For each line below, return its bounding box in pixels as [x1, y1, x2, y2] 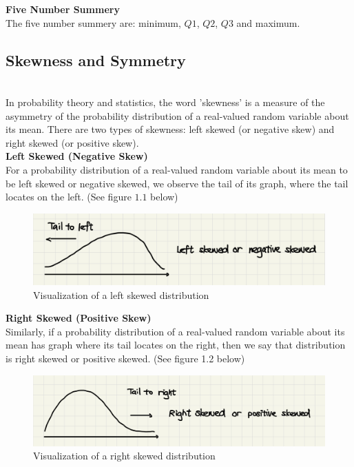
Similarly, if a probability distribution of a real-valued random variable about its [6, 324, 345, 338]
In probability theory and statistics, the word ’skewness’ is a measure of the [6, 94, 325, 109]
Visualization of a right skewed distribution [33, 448, 216, 463]
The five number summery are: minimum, [6, 15, 181, 30]
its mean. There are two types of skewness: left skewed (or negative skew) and [6, 122, 335, 136]
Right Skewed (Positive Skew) [6, 311, 152, 325]
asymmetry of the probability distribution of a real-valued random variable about [6, 108, 349, 123]
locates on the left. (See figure [6, 189, 132, 204]
